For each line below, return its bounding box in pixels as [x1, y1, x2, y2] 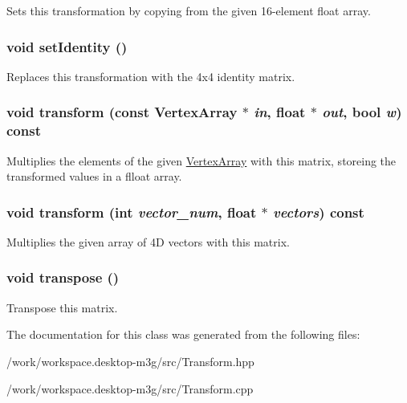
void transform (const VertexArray [6, 102, 238, 122]
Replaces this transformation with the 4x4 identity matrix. [6, 67, 295, 84]
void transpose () [6, 267, 120, 287]
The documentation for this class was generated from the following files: [6, 326, 360, 343]
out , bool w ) [322, 102, 402, 122]
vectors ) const [273, 201, 364, 222]
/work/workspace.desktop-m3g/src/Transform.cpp [6, 380, 254, 397]
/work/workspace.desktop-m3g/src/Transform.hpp [6, 352, 254, 369]
